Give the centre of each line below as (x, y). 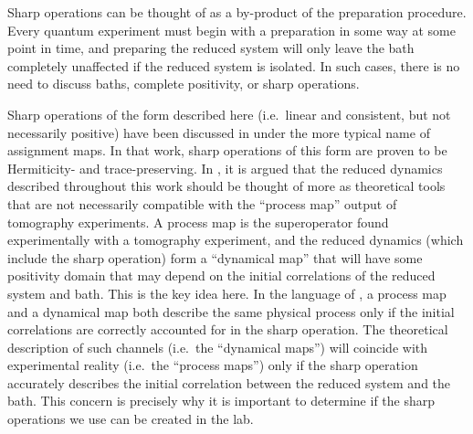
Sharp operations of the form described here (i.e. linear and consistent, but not (229, 114)
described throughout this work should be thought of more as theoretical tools (226, 186)
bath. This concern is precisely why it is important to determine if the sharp (221, 401)
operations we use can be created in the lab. (131, 419)
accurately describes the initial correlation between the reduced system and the (229, 382)
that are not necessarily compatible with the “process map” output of (202, 203)
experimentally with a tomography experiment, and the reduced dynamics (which (236, 240)
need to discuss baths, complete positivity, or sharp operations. (184, 84)
